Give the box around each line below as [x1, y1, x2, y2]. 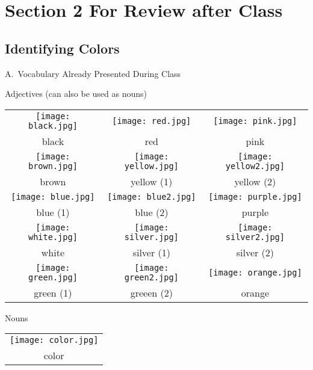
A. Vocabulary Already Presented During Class [5, 67, 181, 79]
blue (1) [36, 205, 70, 219]
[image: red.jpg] [112, 116, 191, 126]
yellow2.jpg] [225, 161, 285, 171]
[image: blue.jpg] [11, 191, 95, 202]
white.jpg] [28, 232, 78, 242]
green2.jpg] [124, 272, 179, 282]
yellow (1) [131, 174, 173, 188]
